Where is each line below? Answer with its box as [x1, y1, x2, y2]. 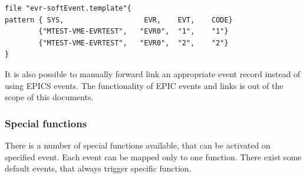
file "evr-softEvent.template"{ [5, 4, 131, 12]
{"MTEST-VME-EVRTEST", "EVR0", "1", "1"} [38, 27, 229, 36]
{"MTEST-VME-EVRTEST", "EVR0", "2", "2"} [38, 38, 229, 47]
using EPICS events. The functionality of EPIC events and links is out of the [5, 79, 284, 91]
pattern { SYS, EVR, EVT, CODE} [5, 15, 233, 24]
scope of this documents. [5, 91, 94, 103]
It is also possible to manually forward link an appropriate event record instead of [5, 67, 301, 80]
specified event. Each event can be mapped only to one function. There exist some [5, 150, 302, 163]
